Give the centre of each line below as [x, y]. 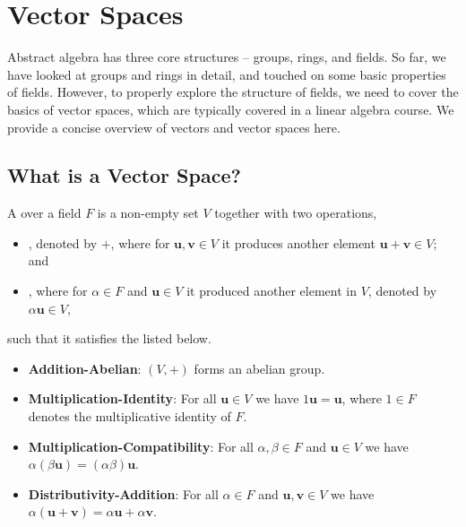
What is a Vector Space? [124, 175]
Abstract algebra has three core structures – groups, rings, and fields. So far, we [227, 57]
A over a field [44, 213]
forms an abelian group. [259, 368]
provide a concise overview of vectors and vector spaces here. [174, 127]
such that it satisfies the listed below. [109, 338]
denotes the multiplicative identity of [129, 416]
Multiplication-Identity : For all [122, 398]
